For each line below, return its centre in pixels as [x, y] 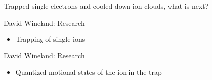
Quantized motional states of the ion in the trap [88, 72]
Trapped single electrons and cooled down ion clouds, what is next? [106, 6]
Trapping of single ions [50, 39]
